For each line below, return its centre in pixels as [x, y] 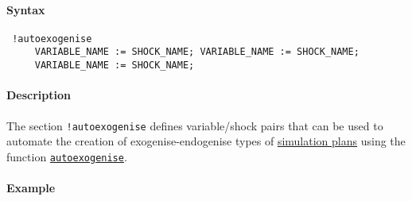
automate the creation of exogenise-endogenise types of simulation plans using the [206, 141]
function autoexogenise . [67, 156]
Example [31, 188]
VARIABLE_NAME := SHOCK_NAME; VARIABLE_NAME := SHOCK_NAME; [197, 52]
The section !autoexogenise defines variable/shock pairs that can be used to [195, 125]
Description [39, 95]
